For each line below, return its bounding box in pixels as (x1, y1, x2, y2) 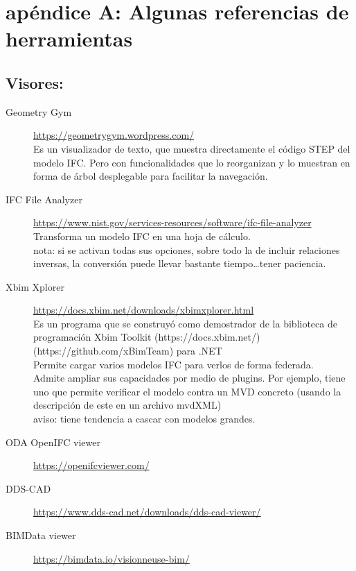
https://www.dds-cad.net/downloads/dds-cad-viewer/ (33, 504, 261, 519)
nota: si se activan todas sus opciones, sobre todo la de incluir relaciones (33, 242, 340, 257)
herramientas (6, 24, 133, 53)
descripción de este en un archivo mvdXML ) (33, 398, 222, 412)
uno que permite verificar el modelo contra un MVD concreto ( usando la (33, 384, 341, 398)
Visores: (6, 71, 64, 93)
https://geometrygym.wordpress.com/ (33, 128, 195, 142)
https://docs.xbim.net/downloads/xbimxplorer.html (33, 302, 254, 317)
